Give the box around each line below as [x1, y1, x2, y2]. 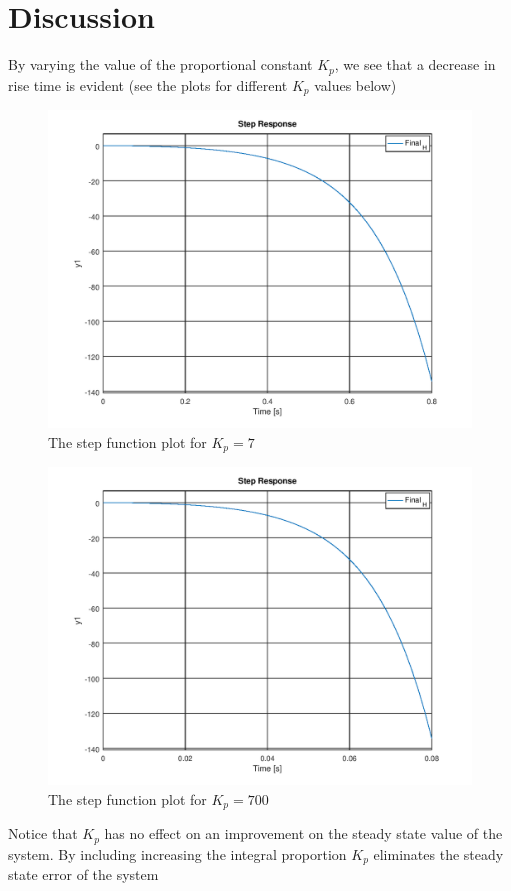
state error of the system [8, 864, 159, 885]
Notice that [8, 823, 78, 844]
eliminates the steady [373, 843, 504, 864]
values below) [314, 74, 397, 95]
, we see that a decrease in [334, 54, 496, 75]
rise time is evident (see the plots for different [8, 74, 288, 95]
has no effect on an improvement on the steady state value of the [104, 823, 503, 844]
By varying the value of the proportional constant [8, 54, 313, 75]
